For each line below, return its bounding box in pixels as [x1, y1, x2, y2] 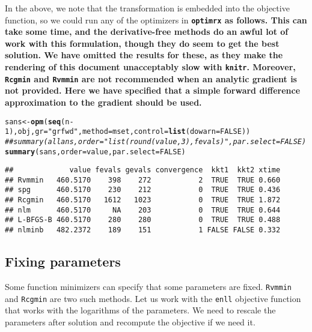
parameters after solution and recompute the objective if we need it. [5, 315, 255, 328]
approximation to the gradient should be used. [5, 95, 202, 108]
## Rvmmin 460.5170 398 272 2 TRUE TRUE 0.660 [5, 175, 281, 184]
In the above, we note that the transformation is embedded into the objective [5, 2, 290, 14]
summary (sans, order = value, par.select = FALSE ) [5, 147, 186, 156]
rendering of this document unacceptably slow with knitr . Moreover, [5, 61, 296, 73]
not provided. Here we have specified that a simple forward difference [5, 84, 301, 97]
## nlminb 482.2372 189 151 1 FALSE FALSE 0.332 [5, 226, 281, 235]
